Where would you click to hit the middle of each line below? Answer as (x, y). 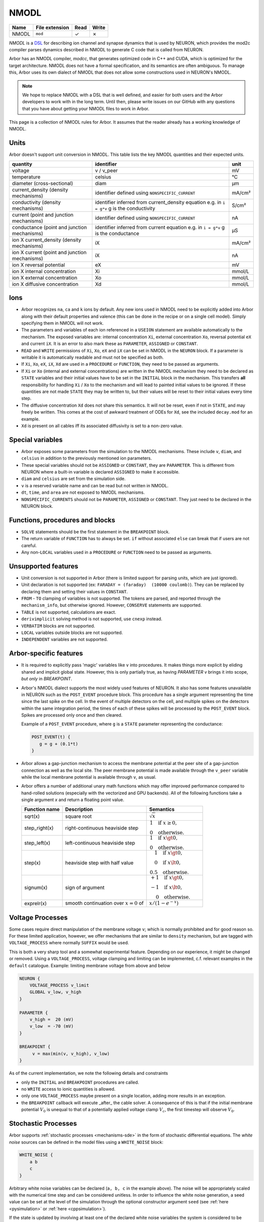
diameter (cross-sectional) (43, 183)
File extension (53, 27)
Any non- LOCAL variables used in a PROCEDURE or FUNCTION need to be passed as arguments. (117, 552)
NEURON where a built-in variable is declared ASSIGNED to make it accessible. (100, 472)
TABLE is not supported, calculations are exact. (69, 612)
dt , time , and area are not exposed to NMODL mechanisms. (83, 492)
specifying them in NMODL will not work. (62, 323)
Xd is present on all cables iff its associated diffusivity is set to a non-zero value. (102, 426)
